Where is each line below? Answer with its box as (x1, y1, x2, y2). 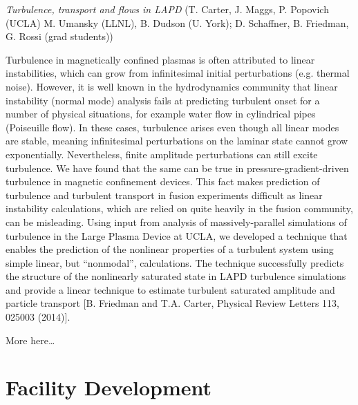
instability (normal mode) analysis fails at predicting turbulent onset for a (6, 93, 320, 107)
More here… (6, 332, 55, 347)
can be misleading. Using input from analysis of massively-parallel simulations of (6, 214, 347, 229)
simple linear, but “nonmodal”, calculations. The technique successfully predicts (6, 255, 344, 270)
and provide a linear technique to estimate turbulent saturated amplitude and (6, 282, 335, 296)
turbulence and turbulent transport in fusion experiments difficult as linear (6, 187, 323, 202)
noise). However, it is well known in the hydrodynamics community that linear (6, 79, 338, 93)
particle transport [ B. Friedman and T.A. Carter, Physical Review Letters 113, (6, 296, 339, 310)
